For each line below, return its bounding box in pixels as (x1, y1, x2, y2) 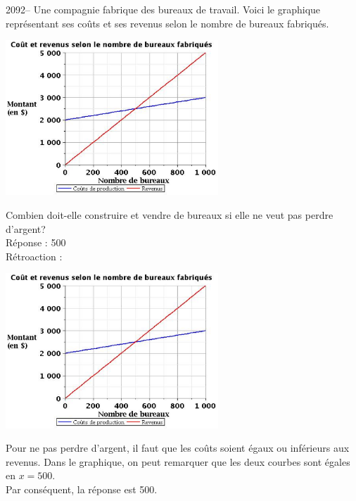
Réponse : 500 (6, 235, 66, 250)
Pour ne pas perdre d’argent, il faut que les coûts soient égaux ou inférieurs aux (6, 440, 350, 455)
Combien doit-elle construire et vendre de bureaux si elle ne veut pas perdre (6, 208, 333, 222)
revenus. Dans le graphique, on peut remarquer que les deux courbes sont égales (6, 454, 350, 469)
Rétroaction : (6, 248, 63, 263)
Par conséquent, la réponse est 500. (6, 482, 158, 497)
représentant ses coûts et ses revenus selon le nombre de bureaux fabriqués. (6, 15, 329, 30)
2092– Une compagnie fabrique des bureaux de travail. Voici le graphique (6, 2, 321, 16)
